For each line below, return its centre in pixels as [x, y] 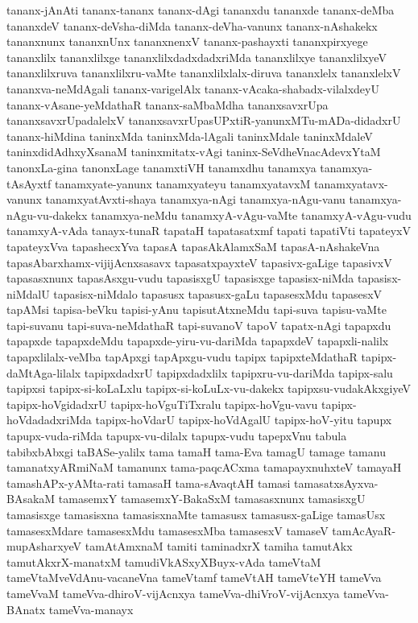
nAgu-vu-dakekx [47, 215]
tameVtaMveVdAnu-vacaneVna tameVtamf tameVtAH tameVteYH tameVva [194, 578]
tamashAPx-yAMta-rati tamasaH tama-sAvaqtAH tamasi [149, 483]
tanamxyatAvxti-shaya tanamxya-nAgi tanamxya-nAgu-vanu [195, 199]
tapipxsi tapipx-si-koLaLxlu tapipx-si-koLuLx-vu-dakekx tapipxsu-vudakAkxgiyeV [209, 388]
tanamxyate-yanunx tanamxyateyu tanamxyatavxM [182, 183]
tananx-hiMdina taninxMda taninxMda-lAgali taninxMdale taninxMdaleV [190, 136]
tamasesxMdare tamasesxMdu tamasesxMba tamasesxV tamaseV [168, 530]
